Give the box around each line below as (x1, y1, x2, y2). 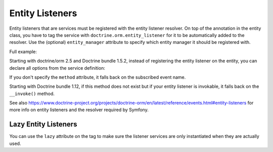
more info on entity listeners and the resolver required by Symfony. (9, 107, 149, 113)
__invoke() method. (9, 90, 55, 96)
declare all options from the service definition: (9, 65, 106, 71)
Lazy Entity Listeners (9, 120, 77, 129)
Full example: (9, 48, 37, 55)
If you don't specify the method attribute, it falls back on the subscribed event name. (9, 74, 186, 80)
